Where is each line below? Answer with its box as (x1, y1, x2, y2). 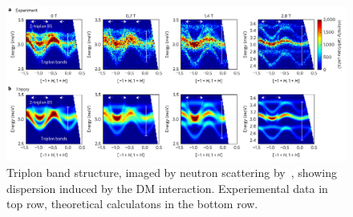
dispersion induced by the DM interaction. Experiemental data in (6, 179, 328, 196)
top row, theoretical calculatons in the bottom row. (6, 195, 258, 212)
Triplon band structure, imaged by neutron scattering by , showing (6, 163, 337, 180)
